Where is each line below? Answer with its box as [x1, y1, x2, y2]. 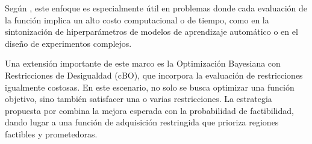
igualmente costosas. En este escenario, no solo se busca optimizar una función [5, 80, 295, 93]
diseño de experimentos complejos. [5, 37, 132, 49]
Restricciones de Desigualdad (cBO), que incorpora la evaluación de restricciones [5, 68, 303, 81]
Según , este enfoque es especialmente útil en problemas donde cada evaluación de [5, 2, 307, 14]
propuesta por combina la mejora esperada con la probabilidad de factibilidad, [5, 104, 294, 116]
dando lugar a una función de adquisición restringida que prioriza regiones [5, 116, 279, 128]
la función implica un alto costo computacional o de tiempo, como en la [5, 13, 269, 26]
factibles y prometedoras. [5, 127, 98, 140]
